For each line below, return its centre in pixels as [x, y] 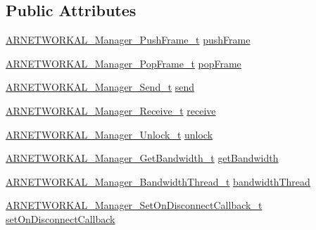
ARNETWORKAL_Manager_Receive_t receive [111, 110]
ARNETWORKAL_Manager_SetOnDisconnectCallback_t [134, 205]
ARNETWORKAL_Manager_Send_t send [100, 87]
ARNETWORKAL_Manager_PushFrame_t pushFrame [128, 40]
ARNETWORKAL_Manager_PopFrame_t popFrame [124, 63]
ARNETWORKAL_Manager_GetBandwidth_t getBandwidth [142, 158]
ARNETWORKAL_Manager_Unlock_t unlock [109, 134]
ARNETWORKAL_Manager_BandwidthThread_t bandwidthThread [158, 181]
